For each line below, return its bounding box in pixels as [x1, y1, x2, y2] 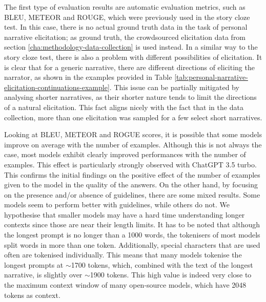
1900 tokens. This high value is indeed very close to [90, 269, 252, 280]
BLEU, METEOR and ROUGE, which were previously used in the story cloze [4, 11, 250, 22]
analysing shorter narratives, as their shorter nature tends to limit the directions [4, 92, 257, 102]
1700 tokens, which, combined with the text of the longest [71, 259, 253, 270]
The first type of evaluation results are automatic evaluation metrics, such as [4, 2, 245, 12]
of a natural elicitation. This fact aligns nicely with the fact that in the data [4, 101, 243, 112]
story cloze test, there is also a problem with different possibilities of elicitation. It [4, 51, 262, 62]
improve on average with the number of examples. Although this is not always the [4, 139, 262, 149]
